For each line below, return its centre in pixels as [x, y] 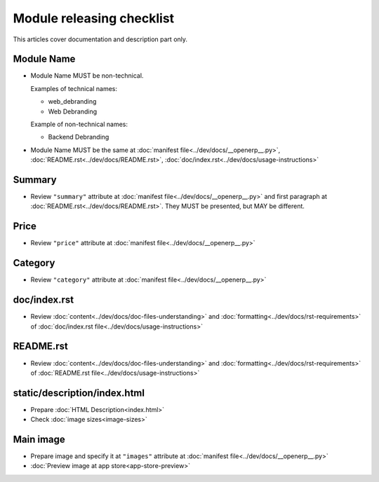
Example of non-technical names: [79, 124]
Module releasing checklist [94, 18]
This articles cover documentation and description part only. [100, 39]
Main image [39, 439]
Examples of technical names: [74, 88]
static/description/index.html [79, 393]
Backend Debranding [79, 137]
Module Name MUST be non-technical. [87, 76]
